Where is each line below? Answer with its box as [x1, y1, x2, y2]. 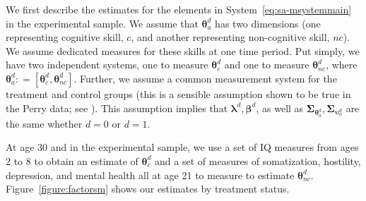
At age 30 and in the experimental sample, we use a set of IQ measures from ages [6, 140, 359, 154]
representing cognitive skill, [6, 30, 124, 44]
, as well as [256, 100, 304, 115]
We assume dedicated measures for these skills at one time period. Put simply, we [6, 43, 360, 58]
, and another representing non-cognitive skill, [131, 30, 330, 44]
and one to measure [224, 57, 309, 72]
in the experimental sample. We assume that [6, 16, 199, 30]
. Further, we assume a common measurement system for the [73, 71, 337, 85]
